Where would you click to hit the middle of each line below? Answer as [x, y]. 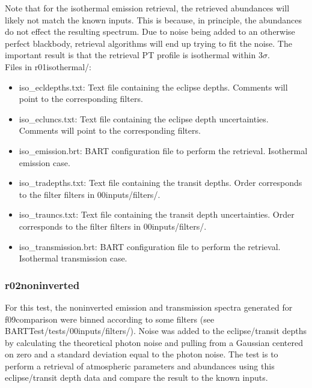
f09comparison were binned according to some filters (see [110, 319]
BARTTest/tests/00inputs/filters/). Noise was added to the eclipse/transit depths [156, 331]
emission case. [44, 162]
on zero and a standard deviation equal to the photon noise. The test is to [142, 354]
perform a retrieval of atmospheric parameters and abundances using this [140, 366]
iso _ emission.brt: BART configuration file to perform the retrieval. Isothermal [163, 150]
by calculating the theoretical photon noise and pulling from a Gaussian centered [154, 342]
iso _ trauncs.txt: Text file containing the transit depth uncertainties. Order [157, 214]
